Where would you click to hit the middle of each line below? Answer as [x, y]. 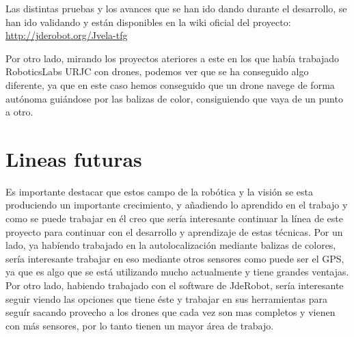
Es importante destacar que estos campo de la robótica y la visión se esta [159, 191]
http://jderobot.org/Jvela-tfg [67, 35]
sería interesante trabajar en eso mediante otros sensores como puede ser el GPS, [175, 258]
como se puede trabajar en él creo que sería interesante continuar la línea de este [174, 218]
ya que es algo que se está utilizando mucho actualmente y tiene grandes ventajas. [177, 272]
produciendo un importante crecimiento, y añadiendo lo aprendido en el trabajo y [177, 205]
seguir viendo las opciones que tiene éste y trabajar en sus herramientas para [166, 298]
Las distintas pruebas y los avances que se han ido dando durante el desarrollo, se [176, 8]
